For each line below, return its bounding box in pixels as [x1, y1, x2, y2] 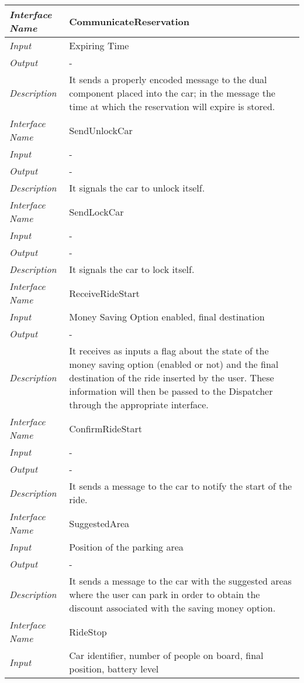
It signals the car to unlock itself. [69, 181, 205, 194]
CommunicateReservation [69, 14, 190, 28]
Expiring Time [69, 39, 129, 52]
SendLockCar [69, 204, 124, 218]
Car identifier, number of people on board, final [69, 648, 264, 662]
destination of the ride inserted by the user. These [69, 371, 274, 384]
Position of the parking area [69, 540, 184, 554]
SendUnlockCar [69, 123, 133, 137]
